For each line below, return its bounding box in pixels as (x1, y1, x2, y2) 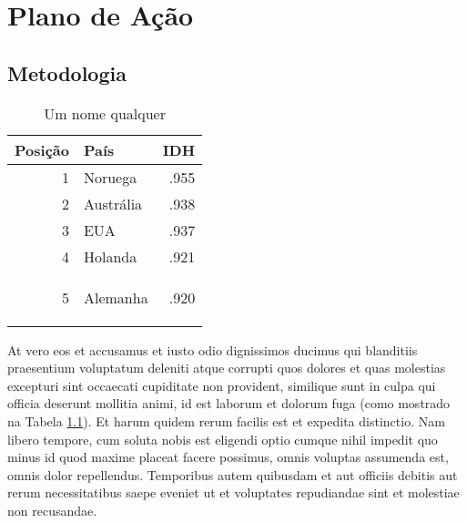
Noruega (83, 166, 137, 188)
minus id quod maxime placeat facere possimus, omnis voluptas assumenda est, (7, 447, 449, 467)
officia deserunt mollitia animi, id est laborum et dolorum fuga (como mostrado (7, 394, 451, 413)
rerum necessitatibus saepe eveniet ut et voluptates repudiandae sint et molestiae (7, 483, 460, 502)
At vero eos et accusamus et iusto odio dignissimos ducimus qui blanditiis (7, 340, 418, 359)
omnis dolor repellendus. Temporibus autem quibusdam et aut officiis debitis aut (7, 465, 458, 484)
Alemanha (83, 286, 148, 308)
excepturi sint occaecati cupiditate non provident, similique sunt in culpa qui (7, 375, 436, 395)
